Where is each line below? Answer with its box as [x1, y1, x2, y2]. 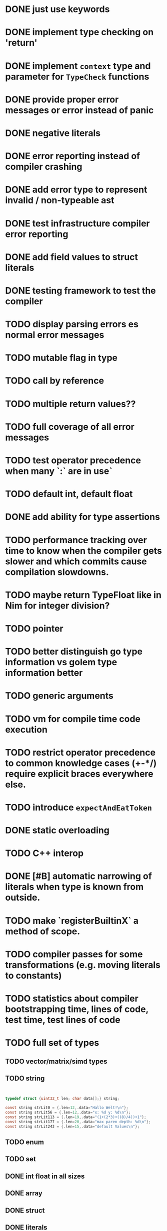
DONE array [5, 1189, 42, 1198]
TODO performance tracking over [5, 534, 147, 546]
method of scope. [5, 925, 80, 937]
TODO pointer [5, 623, 63, 634]
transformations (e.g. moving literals [5, 959, 161, 970]
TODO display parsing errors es [5, 319, 139, 330]
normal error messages [5, 329, 104, 341]
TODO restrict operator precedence [5, 747, 156, 758]
